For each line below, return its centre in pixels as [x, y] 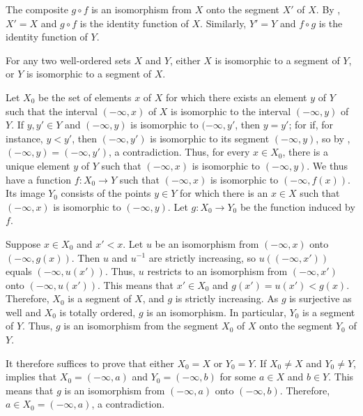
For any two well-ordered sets [68, 60]
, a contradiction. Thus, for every [179, 152]
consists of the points [106, 193]
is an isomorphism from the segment [141, 326]
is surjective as [320, 298]
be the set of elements [85, 97]
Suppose [23, 243]
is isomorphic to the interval [231, 111]
